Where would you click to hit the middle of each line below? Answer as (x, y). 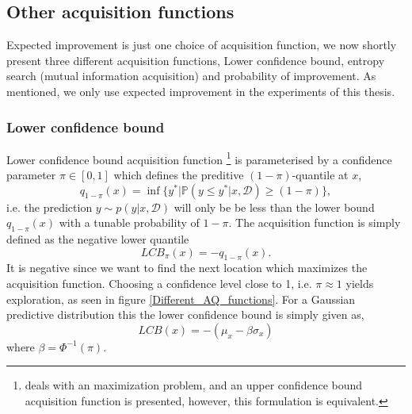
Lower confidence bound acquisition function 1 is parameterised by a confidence (199, 158)
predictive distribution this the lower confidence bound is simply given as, (185, 314)
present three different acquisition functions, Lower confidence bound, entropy (196, 60)
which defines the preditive (179, 175)
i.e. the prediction (50, 207)
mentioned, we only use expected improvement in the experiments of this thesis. (201, 91)
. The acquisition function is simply (315, 222)
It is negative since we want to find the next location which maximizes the (187, 268)
